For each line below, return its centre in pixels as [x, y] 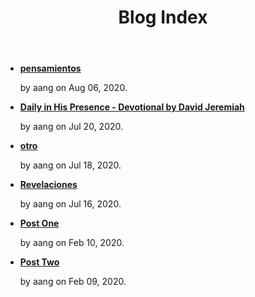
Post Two [39, 262]
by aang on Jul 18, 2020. [70, 165]
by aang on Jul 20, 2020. [71, 127]
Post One [39, 223]
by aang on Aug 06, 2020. [73, 88]
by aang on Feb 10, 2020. [72, 243]
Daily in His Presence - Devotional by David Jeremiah [132, 107]
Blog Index [163, 17]
